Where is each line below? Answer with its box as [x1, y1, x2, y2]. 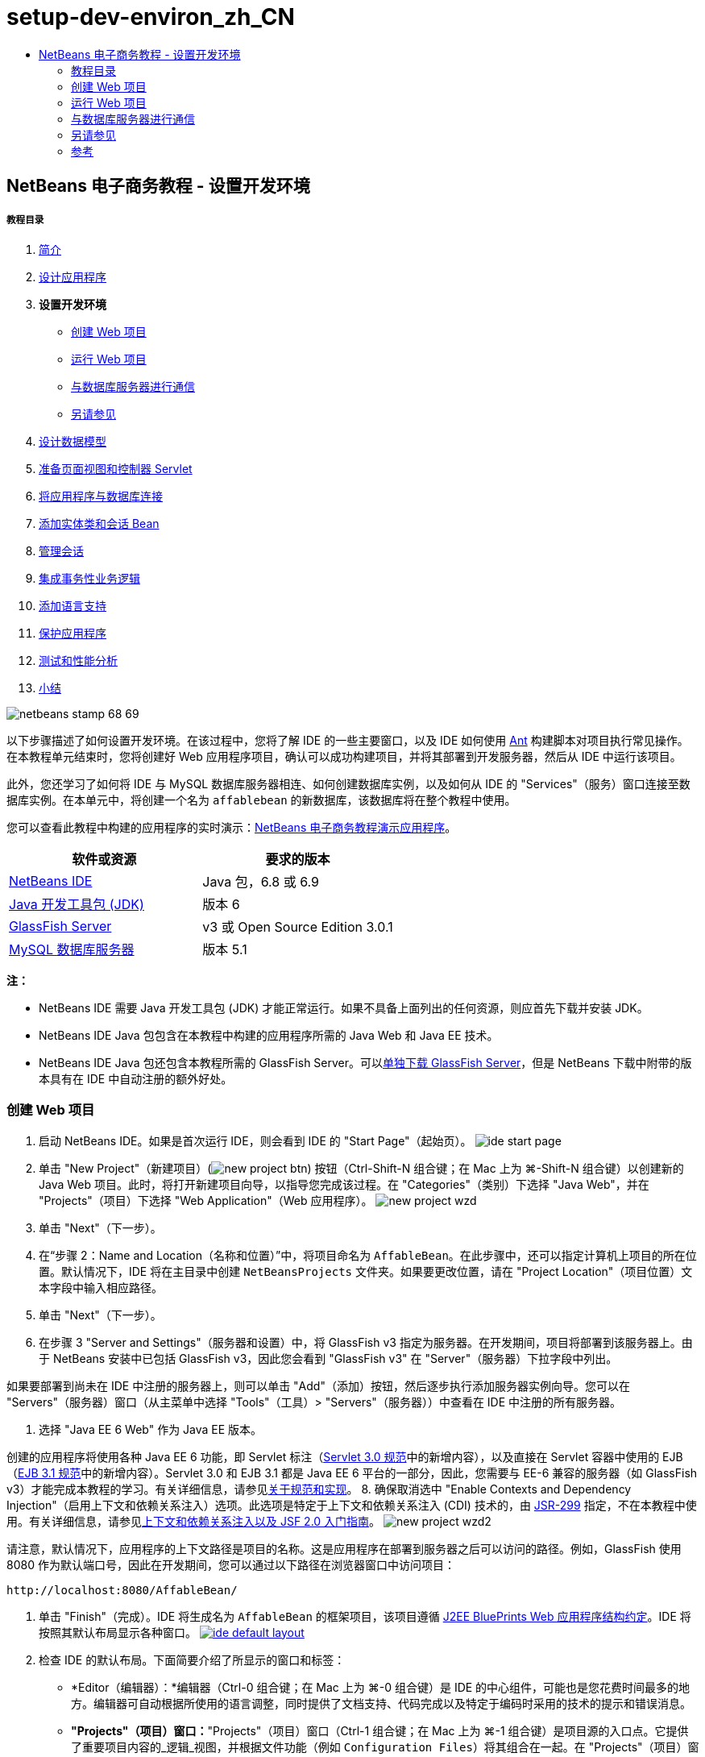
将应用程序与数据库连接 [39, 488, 163, 503]
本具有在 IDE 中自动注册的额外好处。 [39, 1071, 233, 1086]
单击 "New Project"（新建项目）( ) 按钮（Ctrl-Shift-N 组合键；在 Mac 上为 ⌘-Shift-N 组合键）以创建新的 [39, 1161, 684, 1175]
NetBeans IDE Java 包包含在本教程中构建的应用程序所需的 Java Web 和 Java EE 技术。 [39, 1028, 499, 1042]
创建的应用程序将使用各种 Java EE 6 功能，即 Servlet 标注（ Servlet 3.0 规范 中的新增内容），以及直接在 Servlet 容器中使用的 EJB [6, 1449, 683, 1464]
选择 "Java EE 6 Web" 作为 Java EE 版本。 [39, 1422, 263, 1436]
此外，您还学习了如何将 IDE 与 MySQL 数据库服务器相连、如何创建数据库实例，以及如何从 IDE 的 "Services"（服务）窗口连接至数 [6, 776, 690, 791]
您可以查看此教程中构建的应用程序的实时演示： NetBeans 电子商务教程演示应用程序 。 [6, 820, 457, 834]
